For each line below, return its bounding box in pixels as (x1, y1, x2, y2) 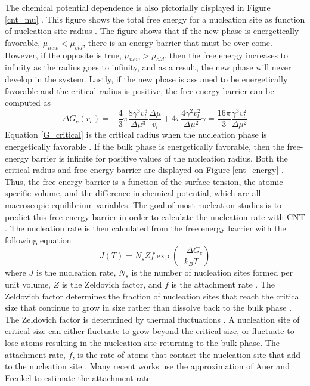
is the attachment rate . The (171, 278, 275, 290)
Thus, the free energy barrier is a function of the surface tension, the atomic (5, 175, 283, 187)
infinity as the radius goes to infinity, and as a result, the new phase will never (5, 61, 292, 73)
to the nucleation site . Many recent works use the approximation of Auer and (5, 360, 290, 372)
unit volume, (5, 278, 51, 290)
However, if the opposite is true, (5, 48, 122, 61)
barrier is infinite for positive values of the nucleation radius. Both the (31, 152, 288, 164)
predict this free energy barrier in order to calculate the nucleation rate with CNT (5, 210, 305, 223)
